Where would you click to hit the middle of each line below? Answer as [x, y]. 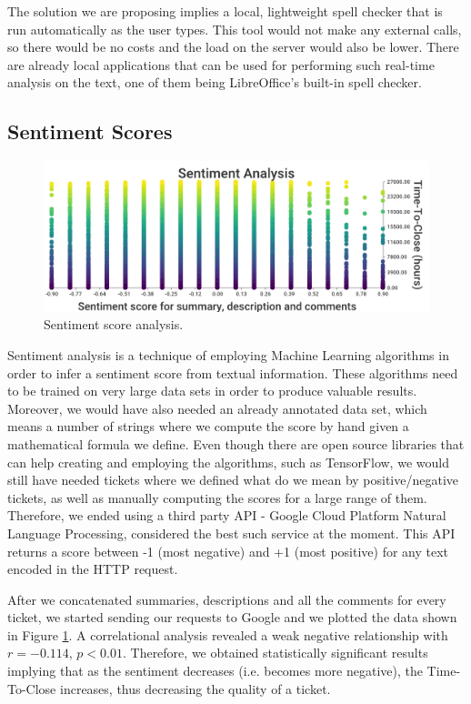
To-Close [32, 688]
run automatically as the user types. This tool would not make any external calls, [235, 29]
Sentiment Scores [90, 131]
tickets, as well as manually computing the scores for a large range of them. [217, 497]
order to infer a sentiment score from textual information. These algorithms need [233, 372]
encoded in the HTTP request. [93, 569]
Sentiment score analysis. [114, 324]
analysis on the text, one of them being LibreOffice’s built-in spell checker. [215, 82]
